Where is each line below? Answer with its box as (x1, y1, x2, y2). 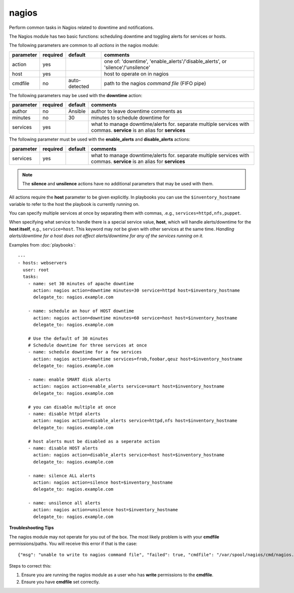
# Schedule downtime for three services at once (27, 343, 147, 348)
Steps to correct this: (9, 563, 51, 568)
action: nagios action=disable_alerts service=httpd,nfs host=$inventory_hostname (33, 418, 238, 423)
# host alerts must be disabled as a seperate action (27, 439, 160, 444)
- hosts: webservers (18, 260, 67, 266)
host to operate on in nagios (103, 70, 169, 77)
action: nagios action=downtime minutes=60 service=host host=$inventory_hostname (33, 315, 238, 321)
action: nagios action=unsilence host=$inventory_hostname (33, 507, 178, 513)
